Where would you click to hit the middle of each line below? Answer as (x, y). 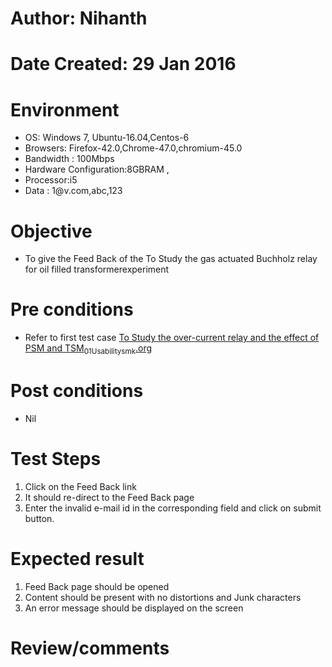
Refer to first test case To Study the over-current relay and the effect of (172, 338)
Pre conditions (72, 309)
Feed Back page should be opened (97, 586)
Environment (65, 109)
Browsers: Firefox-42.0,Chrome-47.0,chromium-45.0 (133, 148)
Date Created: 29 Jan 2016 (123, 64)
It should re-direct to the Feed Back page (109, 497)
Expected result (77, 559)
